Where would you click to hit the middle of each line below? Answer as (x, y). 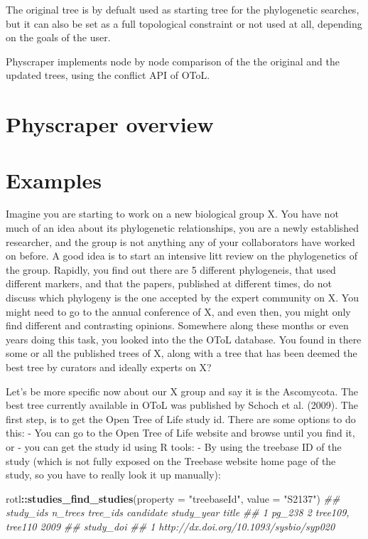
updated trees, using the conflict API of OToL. (108, 75)
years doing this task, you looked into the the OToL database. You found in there (184, 339)
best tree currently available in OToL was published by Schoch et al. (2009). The (182, 405)
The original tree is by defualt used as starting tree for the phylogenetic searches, (183, 9)
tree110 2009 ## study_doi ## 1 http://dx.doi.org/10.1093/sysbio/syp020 (171, 526)
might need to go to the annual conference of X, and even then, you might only (178, 311)
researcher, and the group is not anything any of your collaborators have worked (180, 241)
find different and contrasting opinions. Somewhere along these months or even (177, 325)
